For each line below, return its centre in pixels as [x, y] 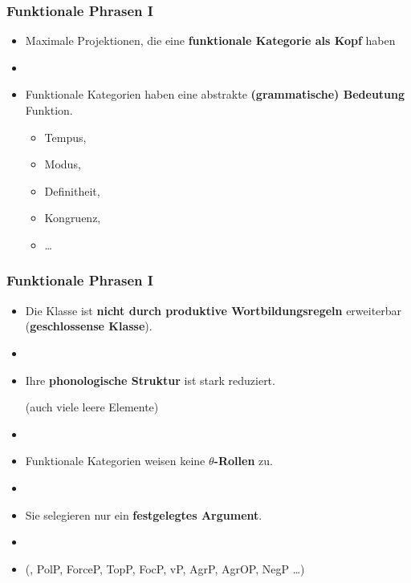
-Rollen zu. [243, 461]
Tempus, [65, 137]
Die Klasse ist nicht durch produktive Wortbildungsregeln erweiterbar [214, 310]
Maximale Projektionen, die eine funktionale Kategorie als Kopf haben [210, 40]
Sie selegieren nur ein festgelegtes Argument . [144, 514]
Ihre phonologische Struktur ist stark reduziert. [150, 380]
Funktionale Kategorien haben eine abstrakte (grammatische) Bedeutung [215, 94]
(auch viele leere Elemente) [92, 407]
